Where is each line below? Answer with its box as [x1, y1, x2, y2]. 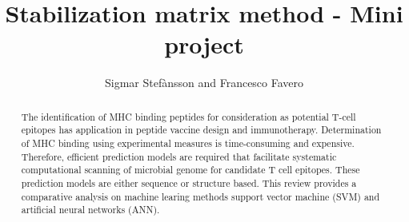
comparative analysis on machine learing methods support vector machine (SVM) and [21, 189, 380, 203]
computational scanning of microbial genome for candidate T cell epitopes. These [21, 163, 360, 176]
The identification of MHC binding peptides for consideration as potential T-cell [21, 109, 356, 123]
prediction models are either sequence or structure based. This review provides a [21, 176, 357, 189]
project [164, 28, 244, 61]
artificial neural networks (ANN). [21, 203, 160, 216]
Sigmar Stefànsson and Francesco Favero [104, 74, 304, 91]
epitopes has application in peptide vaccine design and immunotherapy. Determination [21, 123, 382, 137]
